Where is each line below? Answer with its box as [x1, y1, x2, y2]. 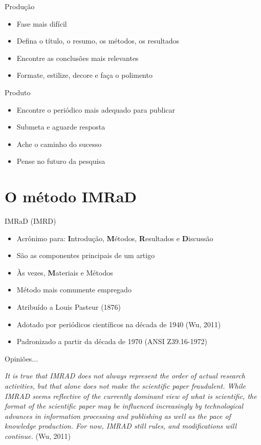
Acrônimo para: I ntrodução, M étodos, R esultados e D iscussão [16, 232, 213, 243]
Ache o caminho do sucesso [16, 138, 102, 149]
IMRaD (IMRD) [5, 216, 56, 226]
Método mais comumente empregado [16, 284, 132, 295]
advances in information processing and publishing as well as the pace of [5, 410, 231, 421]
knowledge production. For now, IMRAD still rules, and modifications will [5, 420, 237, 431]
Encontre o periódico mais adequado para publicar [16, 104, 176, 115]
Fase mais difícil [16, 18, 67, 29]
